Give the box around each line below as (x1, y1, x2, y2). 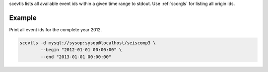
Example (9, 13, 37, 22)
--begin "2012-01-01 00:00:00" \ (40, 47, 122, 53)
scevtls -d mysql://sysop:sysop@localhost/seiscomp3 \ (19, 40, 156, 46)
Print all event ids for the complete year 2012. (9, 26, 102, 32)
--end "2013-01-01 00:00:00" (40, 54, 112, 60)
